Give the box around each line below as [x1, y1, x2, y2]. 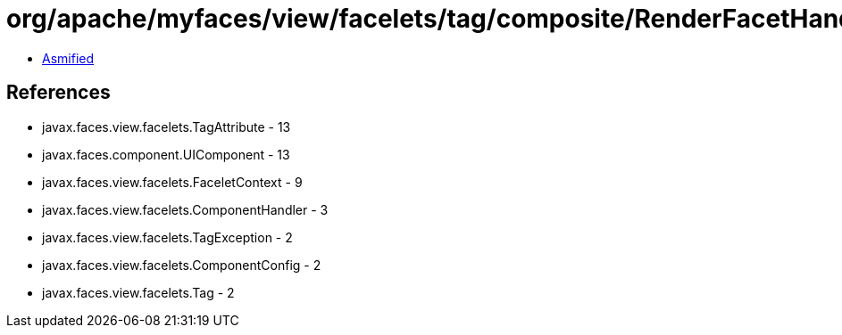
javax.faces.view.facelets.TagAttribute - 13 [42, 118, 291, 135]
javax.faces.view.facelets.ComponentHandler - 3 [42, 201, 329, 217]
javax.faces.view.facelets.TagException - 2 [42, 229, 293, 245]
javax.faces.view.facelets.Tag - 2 [42, 284, 235, 300]
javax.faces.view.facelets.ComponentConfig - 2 [42, 257, 321, 273]
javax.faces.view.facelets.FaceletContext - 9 [42, 174, 303, 190]
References [6, 81, 111, 104]
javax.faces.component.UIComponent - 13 [42, 146, 290, 162]
